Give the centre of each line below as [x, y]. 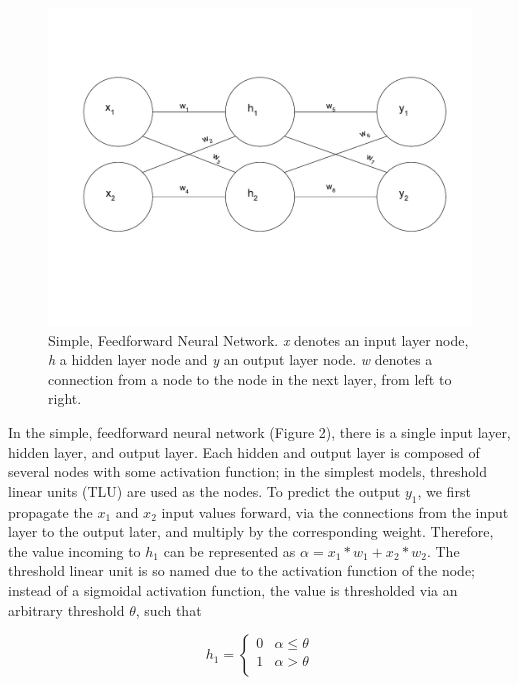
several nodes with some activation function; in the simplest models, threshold [247, 471]
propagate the [50, 511]
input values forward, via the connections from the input [335, 511]
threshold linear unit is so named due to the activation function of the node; [242, 570]
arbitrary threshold [66, 609]
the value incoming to [74, 550]
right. [65, 398]
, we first [444, 490]
